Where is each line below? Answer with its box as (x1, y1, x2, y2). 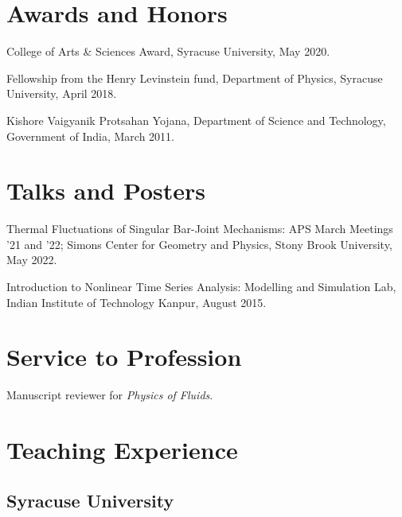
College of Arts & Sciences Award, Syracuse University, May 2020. (6, 43, 330, 60)
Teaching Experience (6, 433, 238, 466)
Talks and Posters (6, 174, 206, 207)
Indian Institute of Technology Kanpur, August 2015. (6, 293, 267, 310)
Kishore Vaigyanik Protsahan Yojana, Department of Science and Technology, (6, 111, 386, 128)
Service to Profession (6, 340, 242, 373)
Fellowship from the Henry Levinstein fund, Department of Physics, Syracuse (6, 69, 383, 86)
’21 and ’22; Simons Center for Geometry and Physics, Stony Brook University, (6, 235, 392, 252)
